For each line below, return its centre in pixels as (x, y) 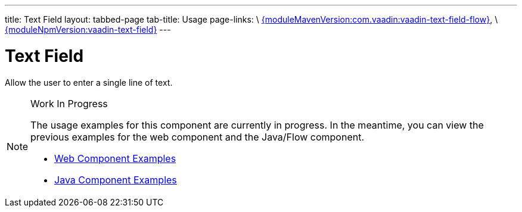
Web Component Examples (115, 158)
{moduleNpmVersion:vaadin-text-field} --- (88, 29)
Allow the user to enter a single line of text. (89, 82)
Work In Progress (69, 103)
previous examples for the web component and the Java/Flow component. (198, 137)
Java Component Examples (116, 180)
